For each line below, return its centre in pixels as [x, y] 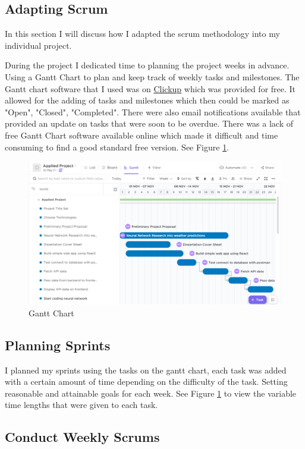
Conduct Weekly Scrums [82, 437]
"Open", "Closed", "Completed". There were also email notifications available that [153, 112]
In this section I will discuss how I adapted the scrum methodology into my [142, 34]
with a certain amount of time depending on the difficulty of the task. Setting [146, 382]
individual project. [38, 45]
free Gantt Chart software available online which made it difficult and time [142, 135]
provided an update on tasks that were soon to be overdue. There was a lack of [149, 123]
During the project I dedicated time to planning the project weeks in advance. [147, 65]
